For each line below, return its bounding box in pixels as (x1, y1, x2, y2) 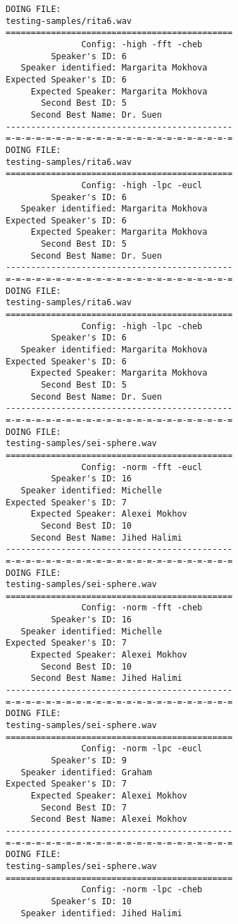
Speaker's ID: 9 (51, 756, 127, 765)
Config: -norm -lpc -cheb (81, 885, 203, 895)
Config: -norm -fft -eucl (81, 462, 203, 472)
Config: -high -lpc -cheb (81, 321, 203, 331)
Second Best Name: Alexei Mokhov (30, 814, 187, 825)
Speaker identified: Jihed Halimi (20, 908, 182, 918)
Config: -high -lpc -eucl (81, 180, 203, 190)
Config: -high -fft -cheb (81, 39, 203, 49)
